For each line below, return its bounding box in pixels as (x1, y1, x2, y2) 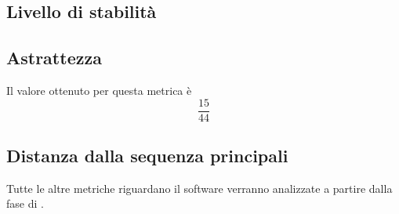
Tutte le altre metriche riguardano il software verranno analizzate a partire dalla (6, 180, 393, 196)
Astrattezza (6, 45, 102, 70)
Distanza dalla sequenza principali (6, 143, 288, 168)
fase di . (6, 195, 44, 212)
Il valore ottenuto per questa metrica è (6, 82, 192, 98)
